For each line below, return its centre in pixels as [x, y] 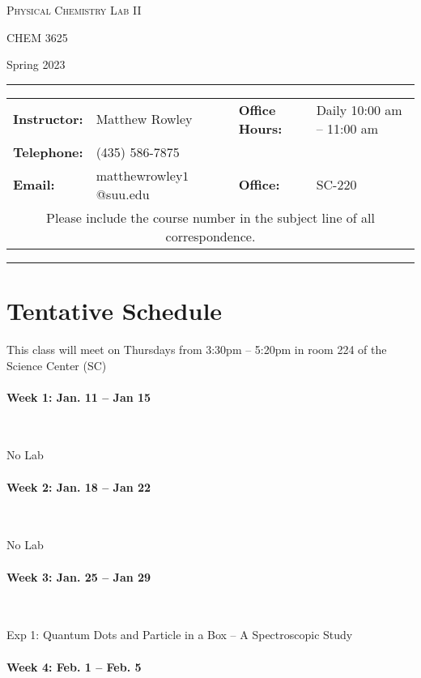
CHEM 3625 [37, 37]
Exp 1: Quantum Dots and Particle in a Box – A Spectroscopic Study [180, 635]
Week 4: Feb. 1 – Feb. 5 [74, 666]
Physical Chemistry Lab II [74, 10]
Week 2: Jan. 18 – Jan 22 [79, 486]
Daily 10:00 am [359, 109]
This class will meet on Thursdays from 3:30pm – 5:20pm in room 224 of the [197, 349]
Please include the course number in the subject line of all [210, 217]
